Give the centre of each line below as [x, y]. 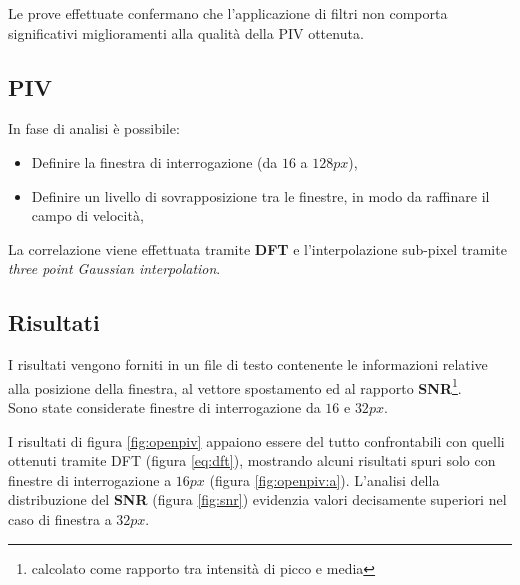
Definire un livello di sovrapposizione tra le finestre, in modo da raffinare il [260, 195]
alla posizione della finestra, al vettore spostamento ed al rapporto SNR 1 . [235, 386]
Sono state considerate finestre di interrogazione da [164, 407]
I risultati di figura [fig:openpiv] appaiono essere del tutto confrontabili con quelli [256, 440]
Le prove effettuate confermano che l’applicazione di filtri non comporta [228, 13]
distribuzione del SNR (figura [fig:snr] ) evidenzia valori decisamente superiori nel [257, 499]
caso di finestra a [60, 518]
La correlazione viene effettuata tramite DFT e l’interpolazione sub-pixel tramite [257, 248]
